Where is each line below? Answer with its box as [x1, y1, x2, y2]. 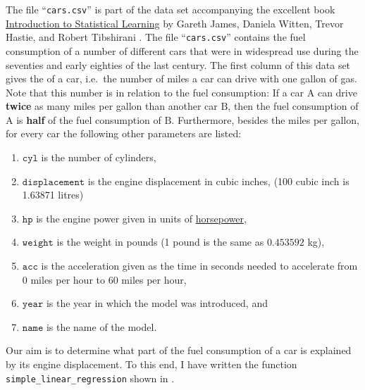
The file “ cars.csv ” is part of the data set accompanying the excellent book [6, 2, 335, 16]
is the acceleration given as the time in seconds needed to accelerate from [41, 258, 358, 273]
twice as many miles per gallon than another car [6, 99, 218, 113]
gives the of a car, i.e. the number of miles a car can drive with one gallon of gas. [6, 71, 357, 86]
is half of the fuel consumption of [16, 112, 161, 127]
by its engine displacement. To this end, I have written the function [6, 357, 297, 371]
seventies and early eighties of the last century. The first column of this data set [6, 57, 351, 72]
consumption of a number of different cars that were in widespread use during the [6, 43, 359, 58]
